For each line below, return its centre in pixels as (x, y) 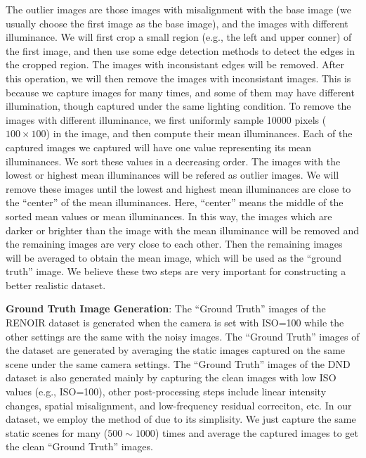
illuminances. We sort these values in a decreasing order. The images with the (173, 161)
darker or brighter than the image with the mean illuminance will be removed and (183, 230)
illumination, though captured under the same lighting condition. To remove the (178, 106)
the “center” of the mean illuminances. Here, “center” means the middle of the (175, 202)
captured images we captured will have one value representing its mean (159, 147)
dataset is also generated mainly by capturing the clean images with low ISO (171, 377)
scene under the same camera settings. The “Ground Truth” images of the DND (178, 363)
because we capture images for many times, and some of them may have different (180, 92)
